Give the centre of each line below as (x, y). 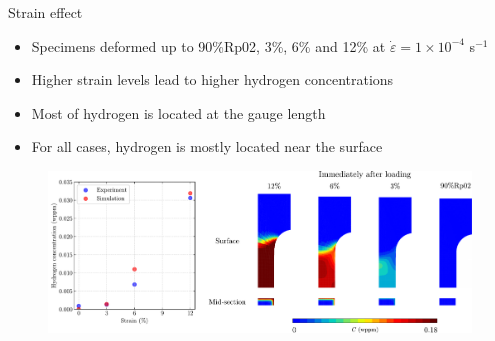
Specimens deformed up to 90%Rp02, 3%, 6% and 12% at (208, 45)
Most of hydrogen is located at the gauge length (178, 112)
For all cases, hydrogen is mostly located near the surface (207, 146)
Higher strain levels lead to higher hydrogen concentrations (212, 79)
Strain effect (45, 12)
